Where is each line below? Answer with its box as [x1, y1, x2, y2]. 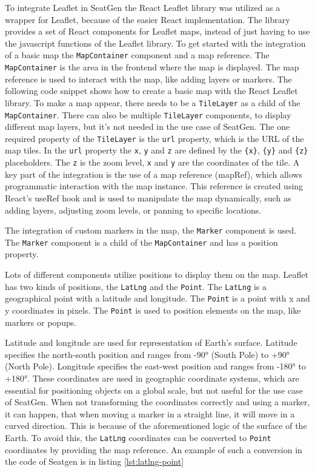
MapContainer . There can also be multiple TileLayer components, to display [5, 108, 291, 121]
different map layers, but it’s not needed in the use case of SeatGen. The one [5, 120, 290, 133]
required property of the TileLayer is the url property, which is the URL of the [5, 132, 304, 144]
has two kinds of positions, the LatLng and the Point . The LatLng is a [5, 280, 267, 292]
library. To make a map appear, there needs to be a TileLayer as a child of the [5, 96, 300, 109]
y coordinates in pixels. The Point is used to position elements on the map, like [5, 303, 301, 316]
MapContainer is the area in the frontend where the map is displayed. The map [5, 61, 299, 73]
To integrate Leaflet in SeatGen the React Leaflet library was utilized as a [5, 1, 280, 13]
